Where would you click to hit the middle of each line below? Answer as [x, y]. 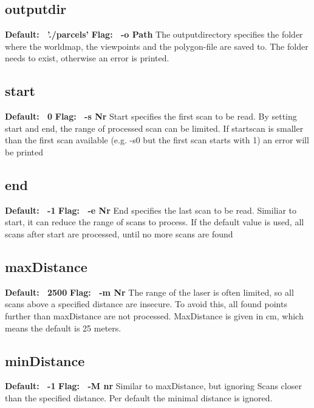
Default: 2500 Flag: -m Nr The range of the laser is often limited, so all [149, 292]
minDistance [45, 360]
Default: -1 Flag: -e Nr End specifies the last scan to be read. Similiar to [151, 210]
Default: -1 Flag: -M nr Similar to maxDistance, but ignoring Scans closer [153, 386]
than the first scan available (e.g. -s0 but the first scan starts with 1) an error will [157, 140]
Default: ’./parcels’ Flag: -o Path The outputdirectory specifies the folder [154, 34]
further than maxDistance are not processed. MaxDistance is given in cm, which [154, 315]
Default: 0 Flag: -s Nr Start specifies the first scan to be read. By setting [151, 116]
